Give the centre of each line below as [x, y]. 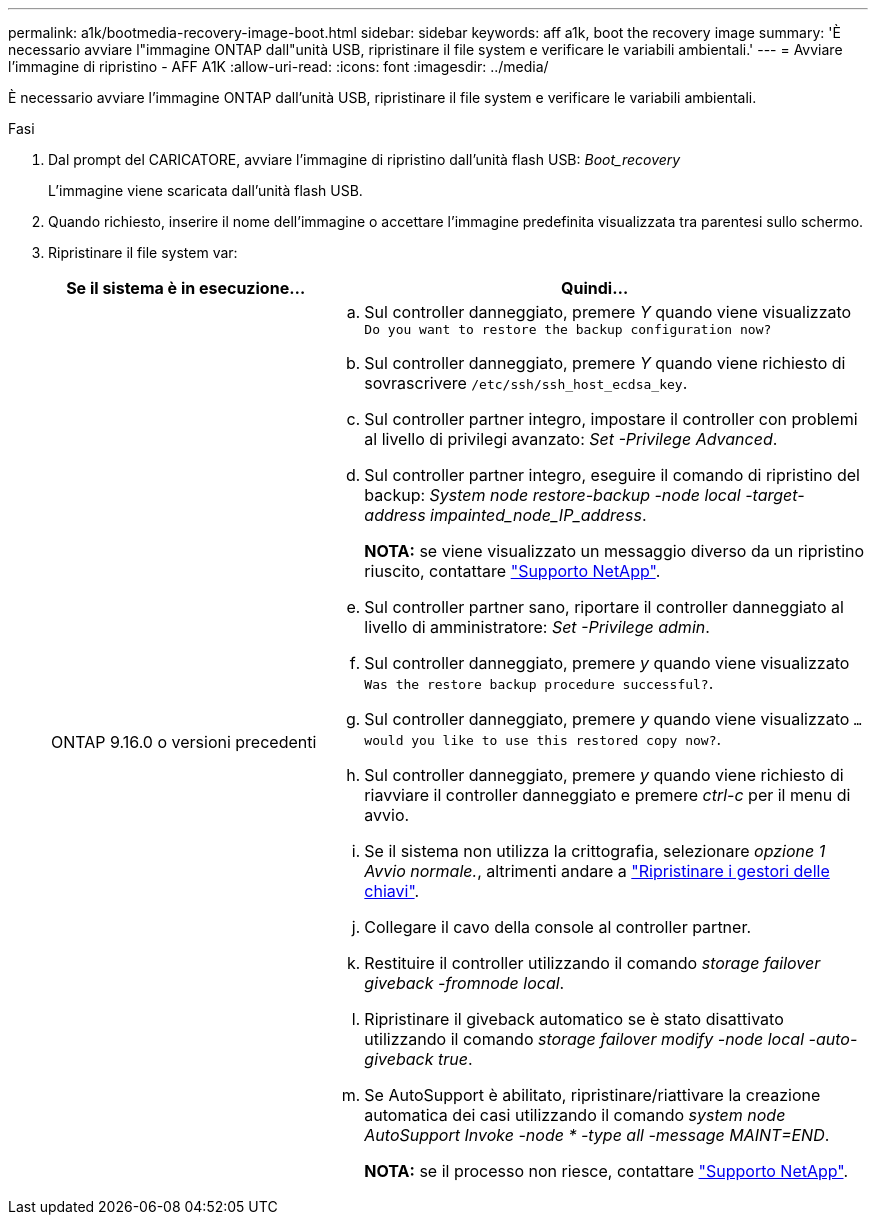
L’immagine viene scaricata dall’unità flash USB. [205, 190]
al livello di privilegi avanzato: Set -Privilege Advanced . [571, 439]
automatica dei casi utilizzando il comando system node [575, 1115]
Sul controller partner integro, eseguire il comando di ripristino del [612, 475]
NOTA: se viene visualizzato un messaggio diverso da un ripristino [614, 551]
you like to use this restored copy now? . [566, 739]
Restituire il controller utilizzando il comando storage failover [592, 963]
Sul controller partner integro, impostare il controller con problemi [611, 419]
